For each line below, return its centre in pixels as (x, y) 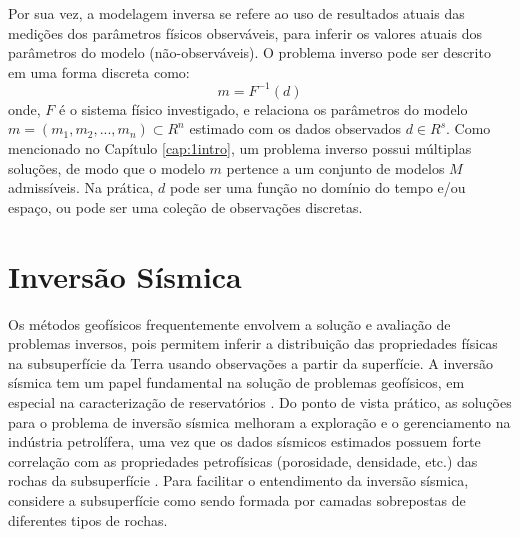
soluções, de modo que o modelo (106, 167)
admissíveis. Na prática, (81, 187)
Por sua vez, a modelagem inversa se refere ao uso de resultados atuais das (236, 13)
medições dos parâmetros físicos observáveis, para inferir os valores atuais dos (245, 32)
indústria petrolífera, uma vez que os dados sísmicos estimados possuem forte (244, 441)
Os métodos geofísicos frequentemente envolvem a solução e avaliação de (229, 323)
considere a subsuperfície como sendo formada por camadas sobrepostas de (237, 499)
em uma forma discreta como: (99, 71)
